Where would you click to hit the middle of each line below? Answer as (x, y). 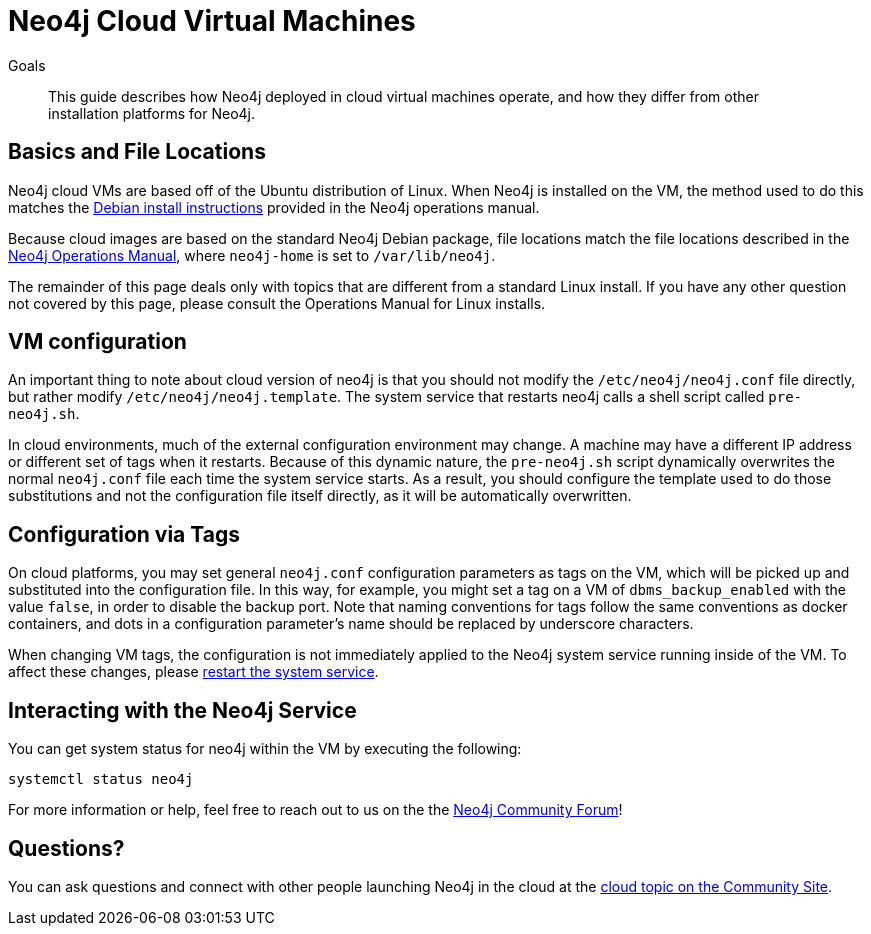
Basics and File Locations (137, 152)
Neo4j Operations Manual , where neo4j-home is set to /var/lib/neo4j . (252, 255)
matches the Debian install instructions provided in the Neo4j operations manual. (274, 207)
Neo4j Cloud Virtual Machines (212, 21)
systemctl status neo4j (101, 779)
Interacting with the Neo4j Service (182, 710)
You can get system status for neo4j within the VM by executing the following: (265, 749)
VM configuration (97, 342)
